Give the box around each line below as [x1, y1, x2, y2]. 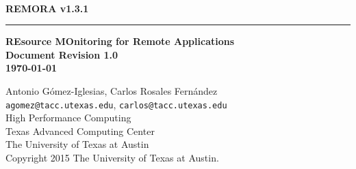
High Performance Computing [5, 110, 131, 125]
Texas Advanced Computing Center [5, 123, 155, 138]
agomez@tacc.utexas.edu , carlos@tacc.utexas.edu [5, 97, 227, 111]
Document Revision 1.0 [5, 47, 118, 61]
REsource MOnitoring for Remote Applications [5, 34, 235, 48]
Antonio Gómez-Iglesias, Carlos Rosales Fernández [5, 84, 218, 98]
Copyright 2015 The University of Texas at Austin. [5, 151, 219, 165]
